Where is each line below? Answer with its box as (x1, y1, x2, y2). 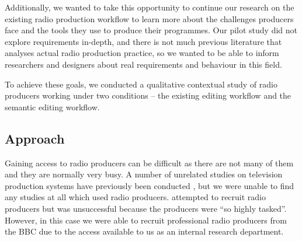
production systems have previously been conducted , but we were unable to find (5, 179, 294, 191)
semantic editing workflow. (5, 100, 100, 113)
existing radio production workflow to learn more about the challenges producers (5, 12, 294, 25)
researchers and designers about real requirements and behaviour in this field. (5, 58, 282, 70)
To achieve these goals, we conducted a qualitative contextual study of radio (5, 78, 277, 90)
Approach (5, 129, 65, 147)
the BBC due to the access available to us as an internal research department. (5, 225, 284, 237)
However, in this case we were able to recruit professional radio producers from (5, 214, 287, 226)
